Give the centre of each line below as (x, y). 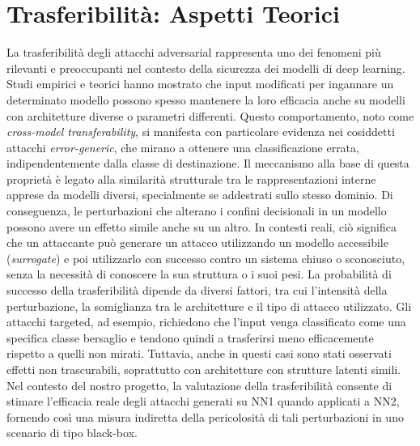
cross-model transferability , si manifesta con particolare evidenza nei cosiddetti (201, 132)
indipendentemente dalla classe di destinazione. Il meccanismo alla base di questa (208, 163)
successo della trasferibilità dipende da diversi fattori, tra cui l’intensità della (197, 290)
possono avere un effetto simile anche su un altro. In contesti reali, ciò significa (202, 226)
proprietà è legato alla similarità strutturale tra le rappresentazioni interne (191, 178)
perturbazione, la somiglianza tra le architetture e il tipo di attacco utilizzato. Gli (209, 306)
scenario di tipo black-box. (72, 433)
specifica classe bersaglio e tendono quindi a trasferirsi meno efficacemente (190, 337)
